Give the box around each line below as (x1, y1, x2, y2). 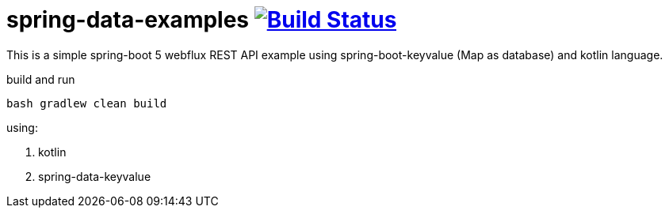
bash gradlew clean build (6, 96, 167, 110)
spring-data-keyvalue (38, 169, 151, 183)
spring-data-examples (6, 6, 250, 33)
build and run (6, 72, 75, 86)
